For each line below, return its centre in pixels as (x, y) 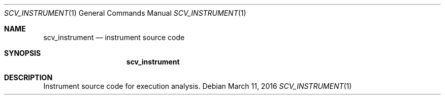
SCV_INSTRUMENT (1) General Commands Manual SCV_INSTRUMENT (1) (125, 13)
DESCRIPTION (28, 77)
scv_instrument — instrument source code (114, 37)
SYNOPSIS (23, 53)
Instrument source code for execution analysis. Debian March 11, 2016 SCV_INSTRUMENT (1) (198, 86)
